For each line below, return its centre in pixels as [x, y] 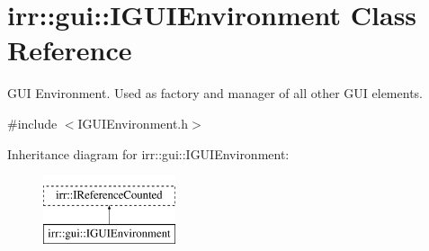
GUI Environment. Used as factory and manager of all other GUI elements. [215, 93]
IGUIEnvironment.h [133, 123]
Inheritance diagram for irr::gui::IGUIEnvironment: [148, 153]
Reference [70, 50]
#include [32, 123]
